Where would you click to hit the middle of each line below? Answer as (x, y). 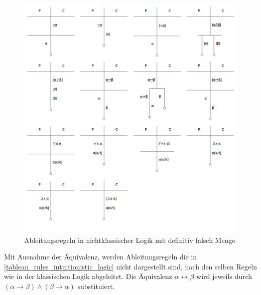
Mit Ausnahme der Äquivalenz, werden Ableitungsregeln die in (101, 257)
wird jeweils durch (224, 276)
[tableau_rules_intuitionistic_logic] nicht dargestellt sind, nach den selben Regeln (130, 266)
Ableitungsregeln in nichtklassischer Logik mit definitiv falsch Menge (130, 240)
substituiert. (96, 286)
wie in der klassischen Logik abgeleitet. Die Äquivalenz (88, 276)
